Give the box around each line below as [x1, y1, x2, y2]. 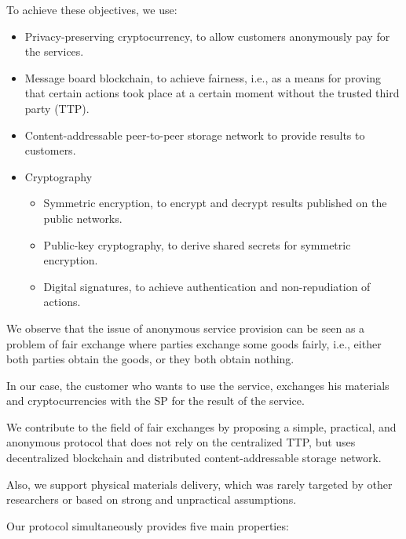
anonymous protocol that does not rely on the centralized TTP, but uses [6, 434, 356, 450]
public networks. [43, 209, 123, 226]
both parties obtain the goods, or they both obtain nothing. [6, 351, 294, 367]
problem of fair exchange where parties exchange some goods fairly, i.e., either [6, 335, 382, 351]
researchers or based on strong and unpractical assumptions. [6, 491, 297, 508]
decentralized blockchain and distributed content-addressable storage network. [6, 450, 382, 466]
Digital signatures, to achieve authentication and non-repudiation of [43, 278, 371, 294]
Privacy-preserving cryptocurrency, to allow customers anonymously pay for [24, 27, 390, 44]
